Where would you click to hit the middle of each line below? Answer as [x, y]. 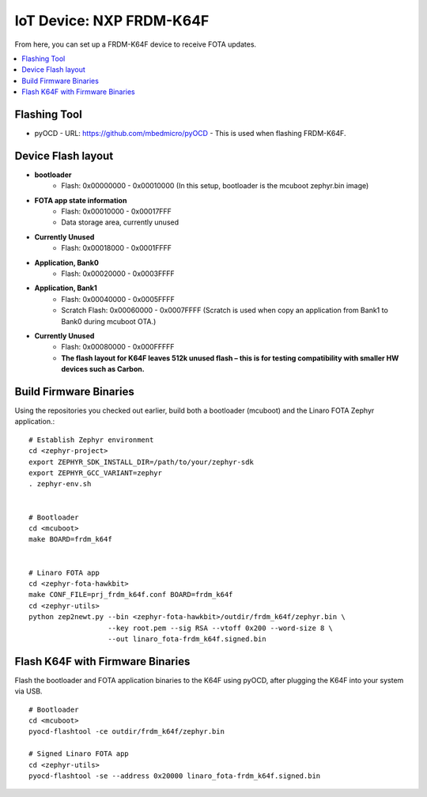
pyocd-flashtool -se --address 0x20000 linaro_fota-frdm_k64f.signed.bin [175, 776]
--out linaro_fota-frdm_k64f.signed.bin [187, 639]
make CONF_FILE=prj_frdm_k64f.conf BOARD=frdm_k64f [131, 595]
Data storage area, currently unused [120, 222]
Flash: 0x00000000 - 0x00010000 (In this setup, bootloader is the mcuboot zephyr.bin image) [215, 186]
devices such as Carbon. [103, 369]
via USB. [28, 691]
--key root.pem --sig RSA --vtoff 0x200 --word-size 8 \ [221, 628]
